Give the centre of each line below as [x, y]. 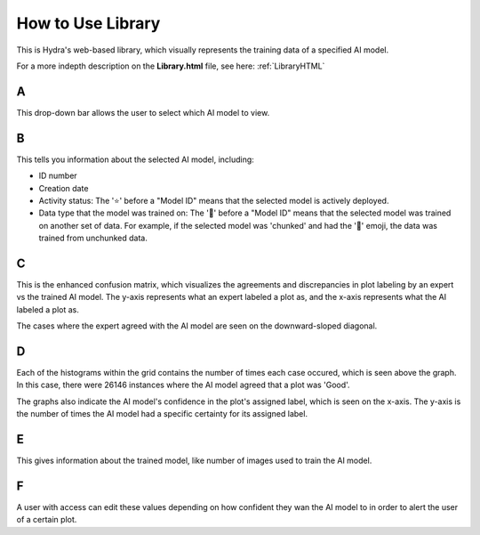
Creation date [64, 188]
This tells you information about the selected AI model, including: [136, 159]
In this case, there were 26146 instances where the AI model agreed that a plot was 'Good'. [183, 385]
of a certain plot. [47, 520]
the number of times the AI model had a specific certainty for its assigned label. [162, 414]
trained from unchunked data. [93, 238]
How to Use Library [88, 23]
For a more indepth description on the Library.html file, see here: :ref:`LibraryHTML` [171, 66]
